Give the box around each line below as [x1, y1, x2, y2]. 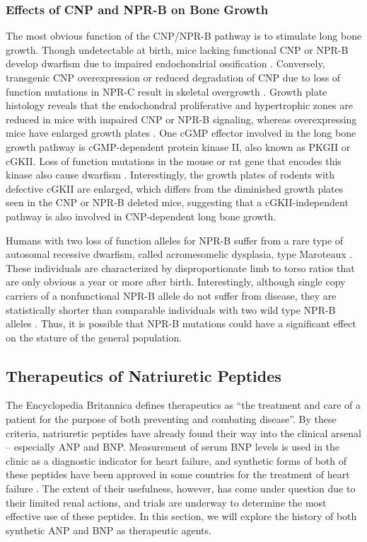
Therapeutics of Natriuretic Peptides [6, 364, 281, 386]
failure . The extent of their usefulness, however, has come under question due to [6, 481, 356, 496]
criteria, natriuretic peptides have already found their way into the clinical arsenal [6, 425, 361, 440]
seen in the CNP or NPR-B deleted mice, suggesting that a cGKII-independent [6, 195, 349, 210]
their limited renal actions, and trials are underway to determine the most [6, 495, 327, 509]
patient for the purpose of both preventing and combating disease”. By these [6, 412, 337, 427]
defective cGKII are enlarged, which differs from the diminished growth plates [6, 181, 344, 196]
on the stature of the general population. [6, 329, 182, 344]
